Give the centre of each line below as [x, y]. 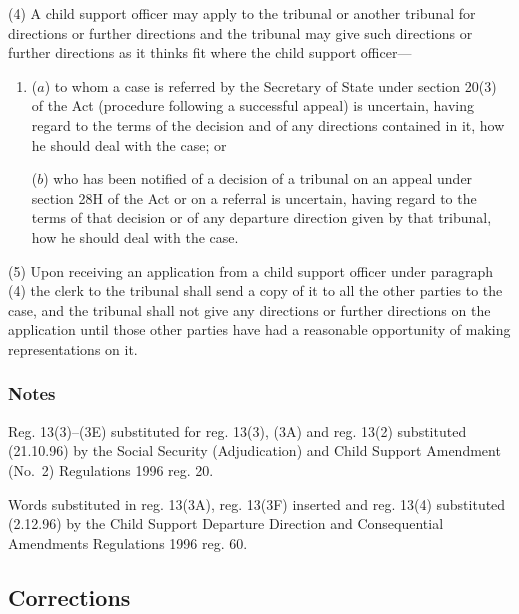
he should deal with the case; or [129, 144]
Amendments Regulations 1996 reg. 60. [128, 542]
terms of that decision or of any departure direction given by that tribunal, [261, 217]
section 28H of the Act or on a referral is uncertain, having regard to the [254, 197]
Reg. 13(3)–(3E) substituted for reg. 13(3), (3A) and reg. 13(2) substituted [237, 430]
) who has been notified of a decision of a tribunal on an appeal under [258, 178]
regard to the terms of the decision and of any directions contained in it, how [268, 124]
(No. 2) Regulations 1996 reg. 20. [111, 469]
